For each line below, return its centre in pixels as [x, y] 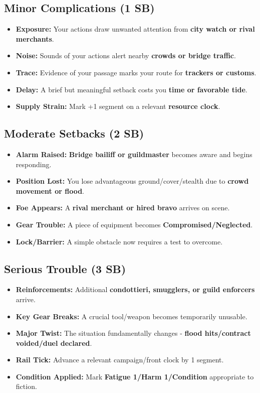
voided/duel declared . [54, 343]
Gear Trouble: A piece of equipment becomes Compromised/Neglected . [134, 224]
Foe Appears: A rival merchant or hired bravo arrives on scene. [123, 208]
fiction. [26, 386]
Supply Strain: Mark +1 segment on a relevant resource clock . [118, 106]
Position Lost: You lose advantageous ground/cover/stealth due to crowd [132, 181]
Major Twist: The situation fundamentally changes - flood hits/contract [133, 333]
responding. [34, 164]
